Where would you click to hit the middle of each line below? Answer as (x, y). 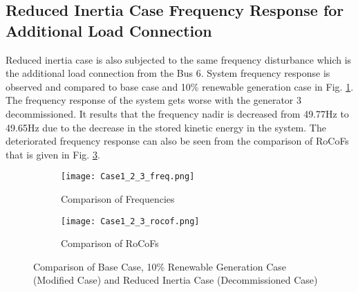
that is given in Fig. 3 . (53, 154)
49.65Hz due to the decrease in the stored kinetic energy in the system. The (166, 127)
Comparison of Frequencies (118, 199)
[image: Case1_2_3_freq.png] (128, 177)
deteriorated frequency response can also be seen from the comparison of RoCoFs (177, 141)
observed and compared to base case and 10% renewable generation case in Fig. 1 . (180, 86)
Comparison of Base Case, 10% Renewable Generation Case (160, 266)
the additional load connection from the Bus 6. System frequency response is (168, 73)
